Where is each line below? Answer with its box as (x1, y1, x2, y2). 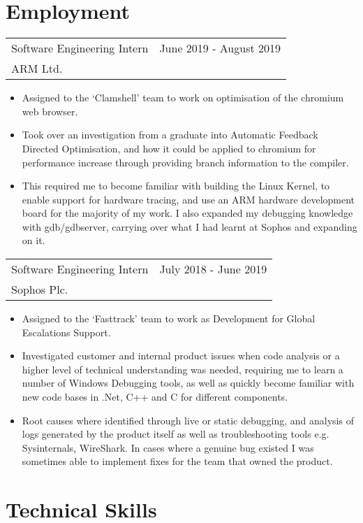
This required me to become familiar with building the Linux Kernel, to (22, 178, 330, 193)
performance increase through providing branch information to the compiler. (22, 155, 349, 169)
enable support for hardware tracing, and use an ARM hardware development (22, 192, 355, 206)
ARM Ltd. (11, 60, 63, 77)
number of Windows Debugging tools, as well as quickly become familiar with (22, 375, 355, 390)
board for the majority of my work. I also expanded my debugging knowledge (22, 206, 353, 220)
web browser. (22, 103, 78, 118)
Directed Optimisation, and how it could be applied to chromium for (22, 141, 316, 155)
